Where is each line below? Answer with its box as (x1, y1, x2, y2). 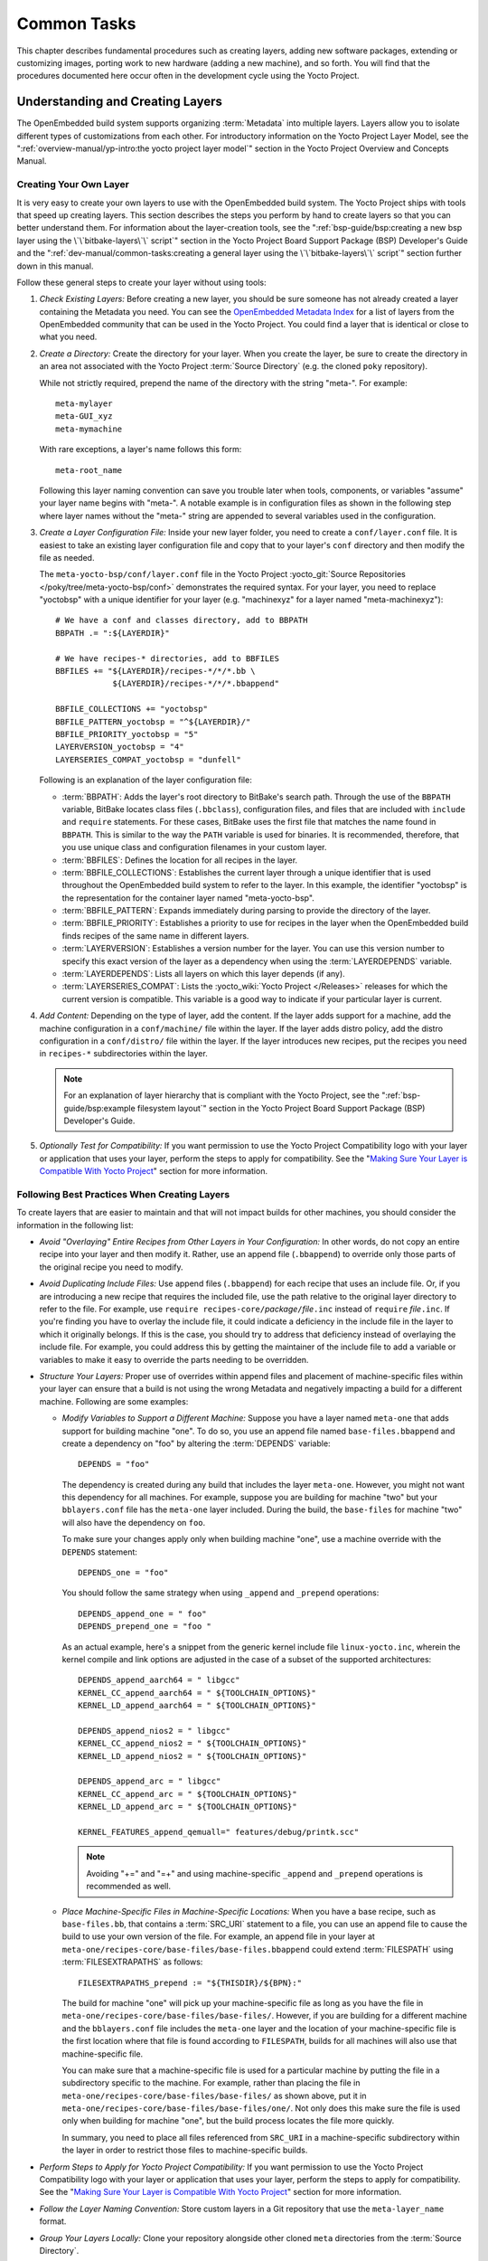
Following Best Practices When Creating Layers (16, 1187, 230, 1200)
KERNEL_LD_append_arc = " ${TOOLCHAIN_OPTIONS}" (78, 1802, 297, 1812)
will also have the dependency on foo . (61, 1517, 206, 1528)
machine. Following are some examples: (39, 1395, 189, 1406)
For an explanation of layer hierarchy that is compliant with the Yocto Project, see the (63, 1090, 380, 1101)
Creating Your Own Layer (16, 178, 130, 191)
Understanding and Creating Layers (16, 94, 223, 109)
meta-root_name (55, 465, 123, 475)
